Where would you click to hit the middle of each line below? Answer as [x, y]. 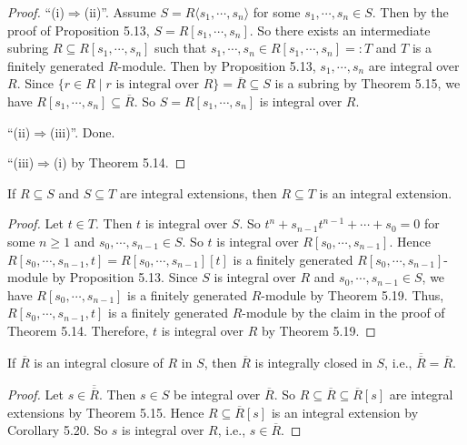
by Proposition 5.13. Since [125, 277]
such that [181, 48]
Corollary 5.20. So [58, 430]
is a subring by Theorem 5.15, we [368, 83]
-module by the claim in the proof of [343, 313]
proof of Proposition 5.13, [79, 30]
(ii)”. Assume [120, 12]
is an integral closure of [99, 362]
